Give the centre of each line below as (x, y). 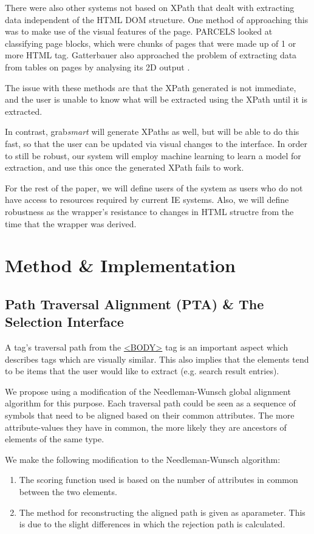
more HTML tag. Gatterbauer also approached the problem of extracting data (151, 55)
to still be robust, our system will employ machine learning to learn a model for (153, 155)
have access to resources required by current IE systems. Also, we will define (147, 200)
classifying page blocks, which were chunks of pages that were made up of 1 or (151, 43)
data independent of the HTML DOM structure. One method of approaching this (157, 19)
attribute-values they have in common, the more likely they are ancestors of (146, 427)
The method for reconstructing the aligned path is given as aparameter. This (162, 512)
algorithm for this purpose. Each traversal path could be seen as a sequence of (150, 403)
